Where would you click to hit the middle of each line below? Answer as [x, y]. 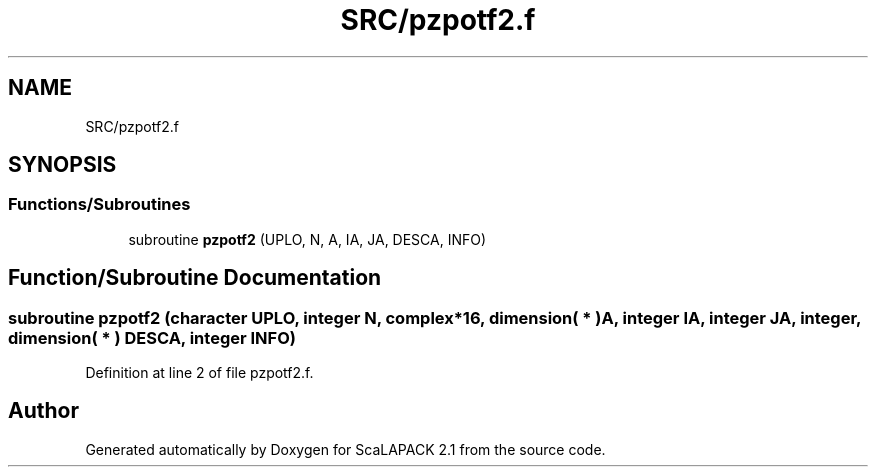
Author [43, 411]
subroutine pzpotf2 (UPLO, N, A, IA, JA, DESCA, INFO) [307, 239]
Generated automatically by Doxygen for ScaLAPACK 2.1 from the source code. [345, 449]
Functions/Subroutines [99, 204]
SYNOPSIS [62, 165]
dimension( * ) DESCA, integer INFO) [152, 337]
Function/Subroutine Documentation [195, 278]
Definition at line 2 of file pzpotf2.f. [199, 373]
